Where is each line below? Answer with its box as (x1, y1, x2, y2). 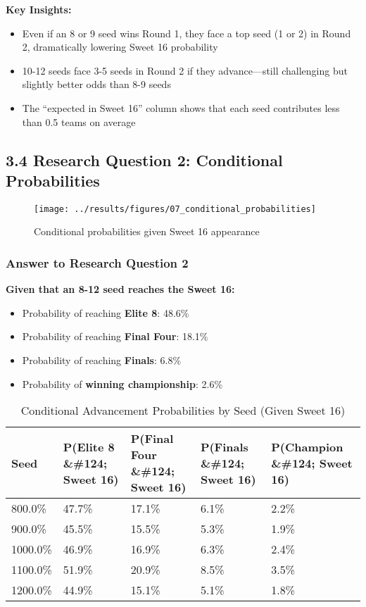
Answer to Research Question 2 (6, 254, 189, 271)
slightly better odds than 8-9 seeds (22, 77, 171, 92)
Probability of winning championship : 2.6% (22, 376, 223, 391)
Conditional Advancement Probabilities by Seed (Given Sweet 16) (20, 402, 346, 419)
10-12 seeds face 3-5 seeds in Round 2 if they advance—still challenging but (22, 63, 348, 77)
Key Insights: (6, 2, 72, 16)
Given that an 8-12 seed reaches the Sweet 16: (6, 282, 235, 296)
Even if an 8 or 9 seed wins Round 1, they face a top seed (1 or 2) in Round (22, 25, 351, 40)
